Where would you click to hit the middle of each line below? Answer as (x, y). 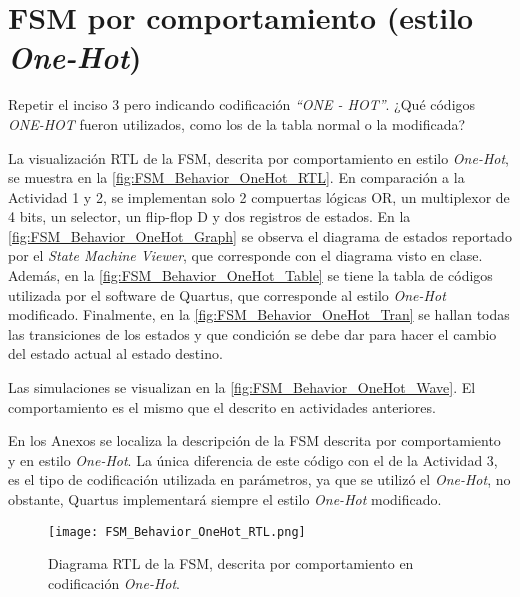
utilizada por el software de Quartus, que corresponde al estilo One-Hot (227, 294)
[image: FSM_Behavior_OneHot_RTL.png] (177, 531)
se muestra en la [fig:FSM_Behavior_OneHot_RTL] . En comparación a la (236, 177)
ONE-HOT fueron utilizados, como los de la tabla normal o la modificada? (237, 123)
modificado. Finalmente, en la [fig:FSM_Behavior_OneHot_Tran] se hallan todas (259, 314)
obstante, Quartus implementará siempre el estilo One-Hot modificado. (225, 499)
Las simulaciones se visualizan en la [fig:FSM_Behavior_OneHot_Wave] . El (242, 387)
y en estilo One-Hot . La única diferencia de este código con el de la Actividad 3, (253, 459)
